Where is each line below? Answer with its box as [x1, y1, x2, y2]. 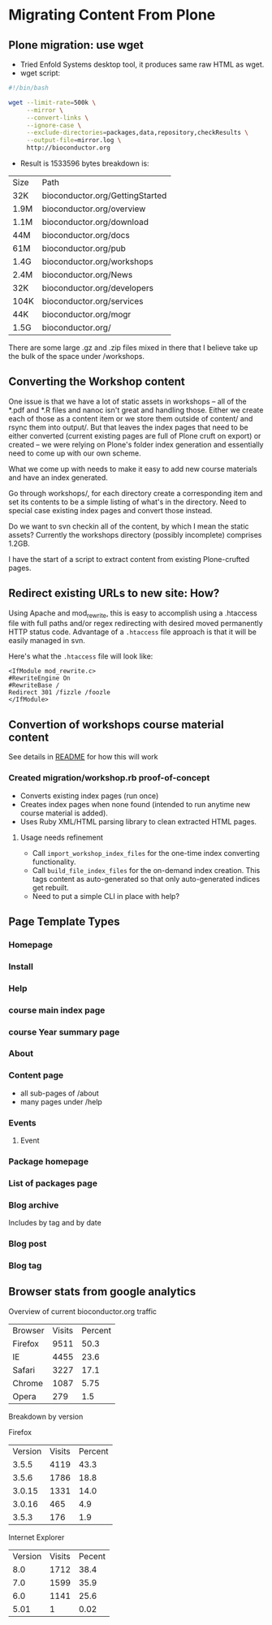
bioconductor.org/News [41, 270, 133, 280]
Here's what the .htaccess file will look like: [8, 651, 153, 661]
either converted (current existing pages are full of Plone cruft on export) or [8, 430, 261, 440]
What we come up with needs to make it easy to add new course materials [8, 464, 257, 473]
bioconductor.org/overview [41, 203, 146, 214]
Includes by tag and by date [8, 1218, 101, 1228]
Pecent [78, 1550, 106, 1562]
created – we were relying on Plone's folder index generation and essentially [8, 439, 264, 449]
